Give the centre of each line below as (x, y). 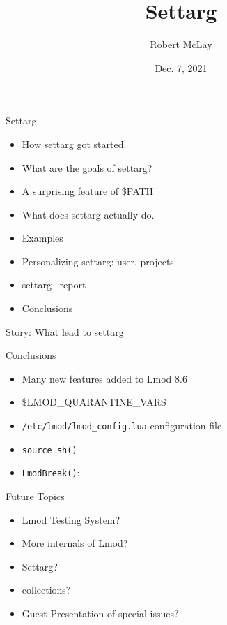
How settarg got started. (74, 144)
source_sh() (49, 450)
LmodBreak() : (51, 472)
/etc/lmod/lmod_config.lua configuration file (122, 426)
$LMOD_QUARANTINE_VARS (94, 402)
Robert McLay (181, 44)
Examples (42, 238)
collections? (46, 590)
